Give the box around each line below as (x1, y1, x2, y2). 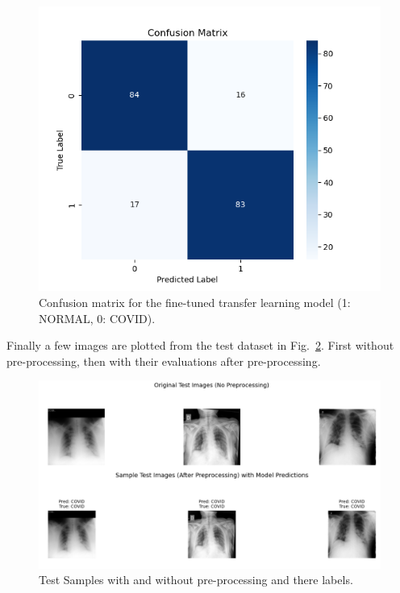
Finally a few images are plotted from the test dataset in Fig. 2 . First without (6, 337, 394, 354)
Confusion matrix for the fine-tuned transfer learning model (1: (39, 293, 351, 310)
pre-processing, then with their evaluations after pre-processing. (6, 352, 321, 369)
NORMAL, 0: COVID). (39, 309, 156, 326)
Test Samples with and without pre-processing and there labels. (39, 571, 353, 588)
